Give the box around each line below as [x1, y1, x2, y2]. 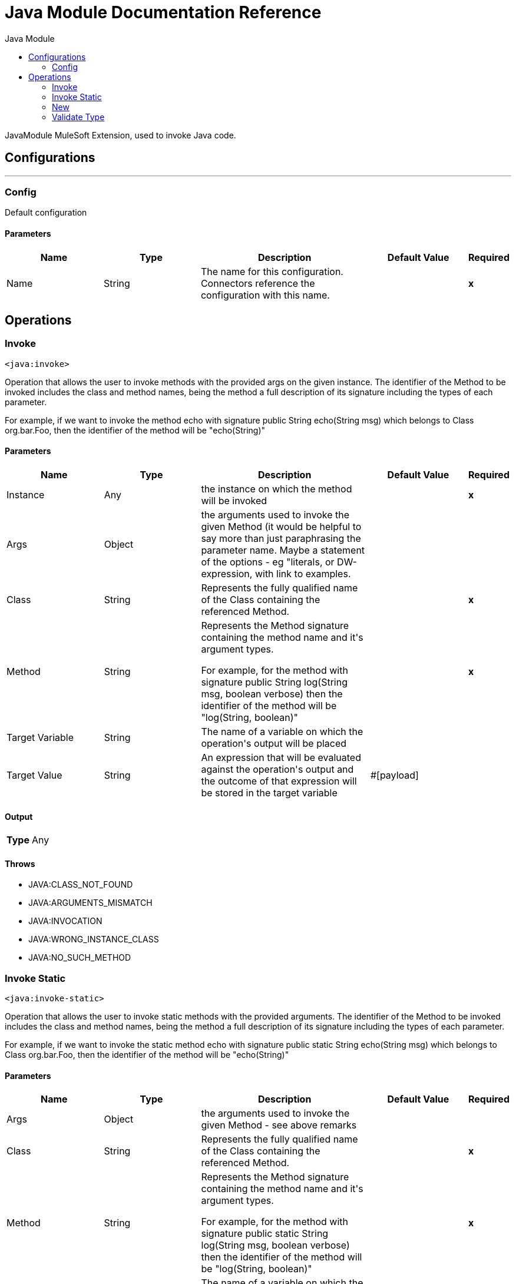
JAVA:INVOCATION [28, 916, 102, 926]
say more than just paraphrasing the [201, 532, 361, 544]
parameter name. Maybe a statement [201, 544, 365, 556]
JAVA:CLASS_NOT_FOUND [28, 879, 133, 890]
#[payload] [370, 769, 419, 781]
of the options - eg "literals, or [201, 556, 335, 568]
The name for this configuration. [200, 265, 343, 277]
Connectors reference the [200, 277, 315, 289]
